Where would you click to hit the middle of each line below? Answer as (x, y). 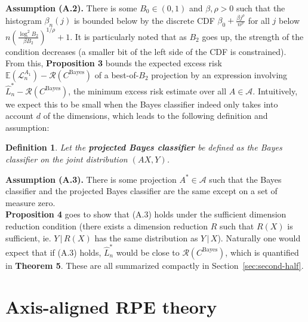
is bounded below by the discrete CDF (144, 20)
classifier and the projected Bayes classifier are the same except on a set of (141, 191)
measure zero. (30, 202)
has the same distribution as (146, 237)
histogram (24, 20)
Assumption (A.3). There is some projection (91, 179)
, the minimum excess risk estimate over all (147, 91)
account (20, 116)
